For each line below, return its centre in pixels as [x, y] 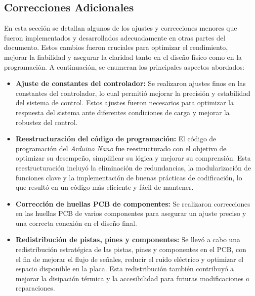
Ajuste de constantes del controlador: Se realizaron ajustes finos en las [131, 83]
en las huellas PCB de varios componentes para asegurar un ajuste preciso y [131, 213]
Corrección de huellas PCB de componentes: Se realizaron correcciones [133, 203]
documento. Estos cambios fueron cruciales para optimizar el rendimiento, [116, 47]
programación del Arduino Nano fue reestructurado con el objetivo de [121, 148]
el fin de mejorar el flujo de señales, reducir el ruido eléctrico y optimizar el [129, 259]
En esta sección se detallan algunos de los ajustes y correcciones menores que [121, 28]
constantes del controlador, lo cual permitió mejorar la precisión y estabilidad [133, 93]
